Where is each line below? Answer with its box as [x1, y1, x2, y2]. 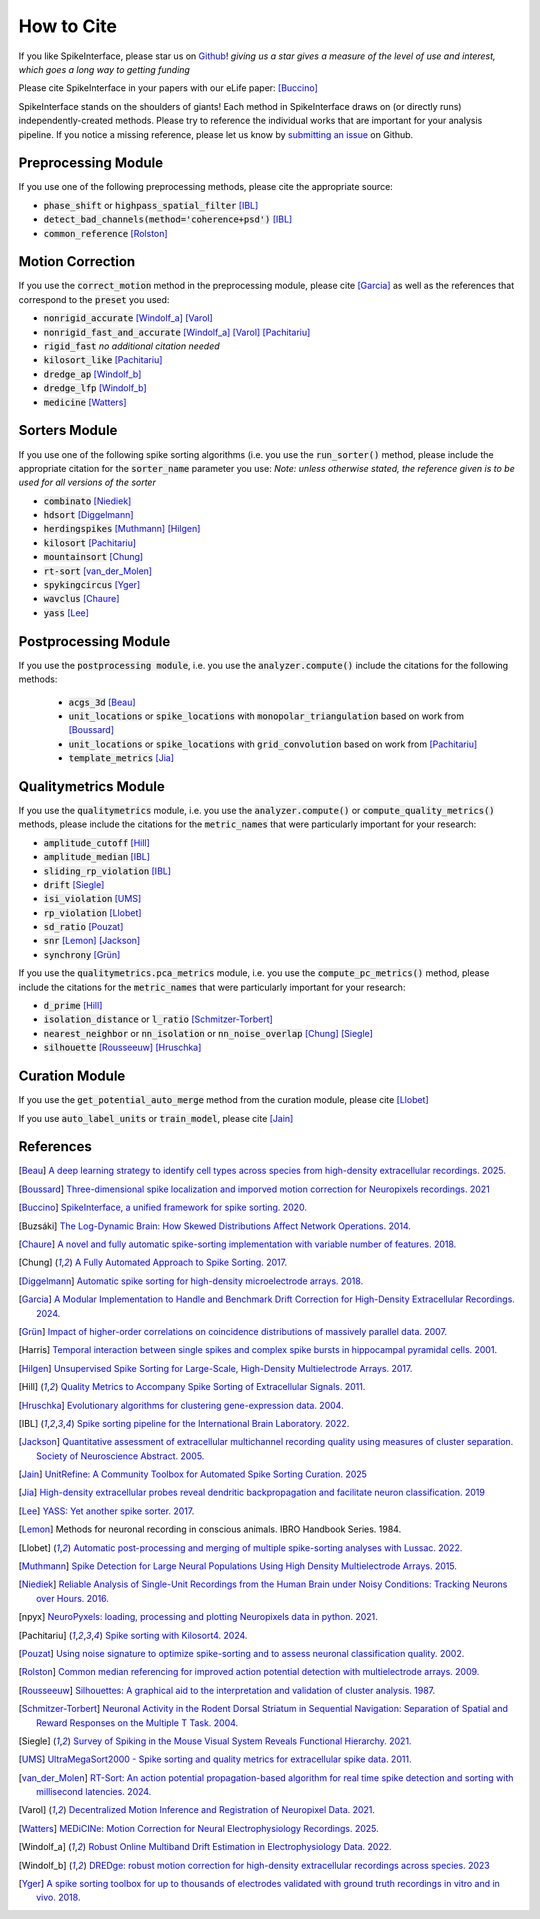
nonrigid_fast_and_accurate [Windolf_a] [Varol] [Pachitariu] [43, 326, 311, 338]
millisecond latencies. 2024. [36, 1786, 152, 1798]
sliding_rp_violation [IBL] [43, 865, 172, 877]
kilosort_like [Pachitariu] [43, 354, 163, 366]
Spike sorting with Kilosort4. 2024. [105, 1629, 248, 1641]
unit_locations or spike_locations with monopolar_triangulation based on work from [68, 710, 465, 722]
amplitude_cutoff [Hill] [43, 836, 150, 849]
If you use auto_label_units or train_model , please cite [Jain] [18, 1112, 294, 1124]
